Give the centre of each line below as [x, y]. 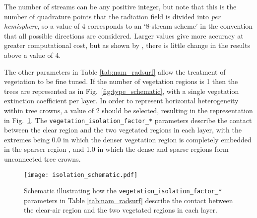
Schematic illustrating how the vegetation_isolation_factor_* [123, 191]
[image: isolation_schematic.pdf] [81, 175]
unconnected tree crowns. [42, 158]
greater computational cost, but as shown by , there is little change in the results [127, 45]
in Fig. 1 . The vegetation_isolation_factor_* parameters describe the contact [128, 120]
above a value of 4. [32, 55]
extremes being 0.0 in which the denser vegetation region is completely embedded [128, 139]
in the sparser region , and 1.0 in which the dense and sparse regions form [116, 149]
